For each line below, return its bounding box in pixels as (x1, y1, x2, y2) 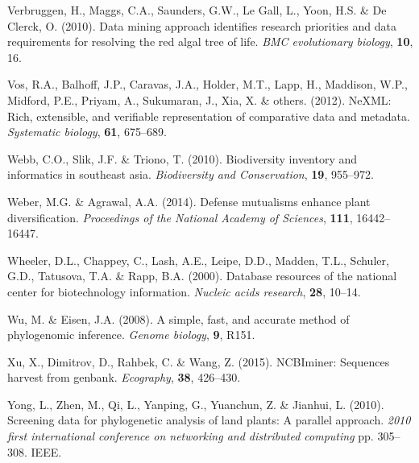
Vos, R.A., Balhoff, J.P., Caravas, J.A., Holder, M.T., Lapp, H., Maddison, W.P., (7, 76, 408, 93)
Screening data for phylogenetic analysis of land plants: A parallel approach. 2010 (7, 411, 411, 428)
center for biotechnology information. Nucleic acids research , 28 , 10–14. (7, 283, 361, 300)
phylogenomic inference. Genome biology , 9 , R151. (7, 326, 255, 343)
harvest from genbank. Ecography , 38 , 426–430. (7, 369, 241, 386)
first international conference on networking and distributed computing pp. (7, 428, 374, 444)
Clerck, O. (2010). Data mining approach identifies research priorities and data (7, 17, 396, 34)
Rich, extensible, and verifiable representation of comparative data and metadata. (7, 107, 410, 124)
